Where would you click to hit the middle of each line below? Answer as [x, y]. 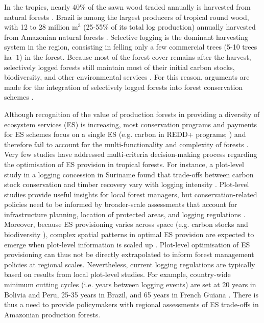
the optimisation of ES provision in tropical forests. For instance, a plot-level [124, 164]
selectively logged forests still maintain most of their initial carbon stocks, [119, 67]
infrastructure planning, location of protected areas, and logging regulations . [125, 214]
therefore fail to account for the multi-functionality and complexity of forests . [126, 144]
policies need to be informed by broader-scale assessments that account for [121, 204]
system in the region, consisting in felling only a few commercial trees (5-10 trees [131, 47]
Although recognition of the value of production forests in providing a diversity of [132, 114]
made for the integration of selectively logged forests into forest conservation [124, 87]
